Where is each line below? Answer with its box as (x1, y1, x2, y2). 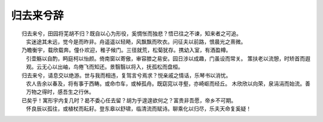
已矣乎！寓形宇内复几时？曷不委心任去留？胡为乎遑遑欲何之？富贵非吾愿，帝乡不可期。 (21, 96, 236, 104)
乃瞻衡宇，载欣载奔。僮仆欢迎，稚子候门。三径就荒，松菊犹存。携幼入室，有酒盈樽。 (21, 47, 231, 54)
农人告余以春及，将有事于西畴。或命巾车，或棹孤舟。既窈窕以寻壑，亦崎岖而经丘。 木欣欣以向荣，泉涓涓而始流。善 (26, 80, 310, 87)
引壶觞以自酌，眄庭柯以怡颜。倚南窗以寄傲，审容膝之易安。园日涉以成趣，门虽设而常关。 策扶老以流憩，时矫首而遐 (26, 54, 310, 62)
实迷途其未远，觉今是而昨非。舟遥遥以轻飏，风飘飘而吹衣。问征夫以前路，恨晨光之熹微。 (26, 38, 246, 45)
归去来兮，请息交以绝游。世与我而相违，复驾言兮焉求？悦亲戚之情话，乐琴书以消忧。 (21, 72, 231, 79)
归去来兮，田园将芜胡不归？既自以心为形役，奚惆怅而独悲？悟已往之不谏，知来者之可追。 (21, 30, 242, 37)
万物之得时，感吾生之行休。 (26, 89, 95, 96)
